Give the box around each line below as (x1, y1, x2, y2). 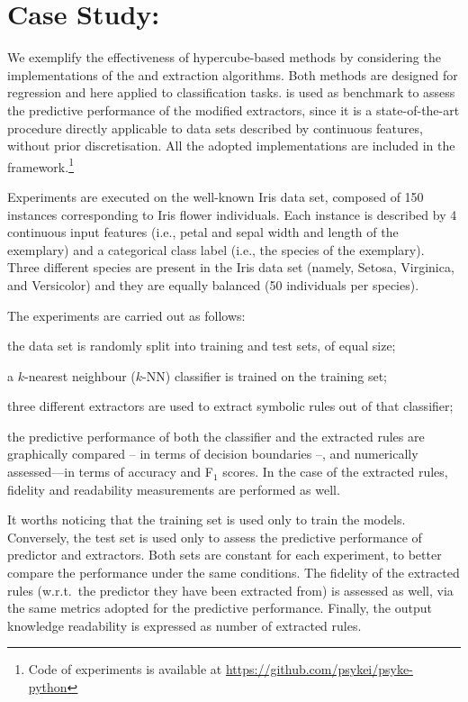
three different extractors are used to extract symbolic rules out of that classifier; (7, 397, 454, 415)
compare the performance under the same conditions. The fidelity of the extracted (7, 563, 460, 582)
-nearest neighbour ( (23, 366, 136, 385)
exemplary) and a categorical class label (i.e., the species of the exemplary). (7, 240, 425, 259)
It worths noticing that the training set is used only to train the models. (7, 510, 406, 529)
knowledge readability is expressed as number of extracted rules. (7, 615, 362, 634)
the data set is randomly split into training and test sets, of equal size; (7, 336, 396, 355)
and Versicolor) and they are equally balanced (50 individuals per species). (7, 275, 419, 294)
